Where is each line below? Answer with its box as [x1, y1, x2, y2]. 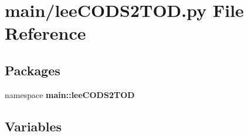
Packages [5, 61, 60, 79]
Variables [5, 117, 62, 135]
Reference [5, 21, 86, 45]
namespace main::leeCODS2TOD [5, 88, 135, 100]
